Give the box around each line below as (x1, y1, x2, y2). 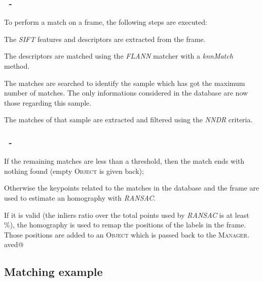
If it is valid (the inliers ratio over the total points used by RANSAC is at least (4, 209, 249, 220)
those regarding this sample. (4, 97, 92, 108)
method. (4, 61, 30, 71)
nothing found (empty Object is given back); (4, 165, 144, 176)
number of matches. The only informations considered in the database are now (4, 87, 248, 98)
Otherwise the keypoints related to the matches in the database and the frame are (4, 182, 259, 193)
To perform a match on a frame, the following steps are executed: (4, 17, 207, 27)
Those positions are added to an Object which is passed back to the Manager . (4, 229, 249, 240)
